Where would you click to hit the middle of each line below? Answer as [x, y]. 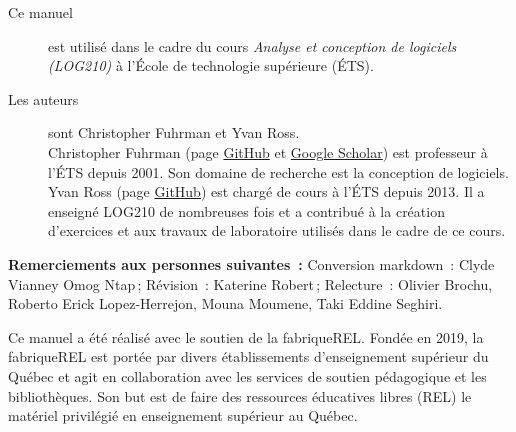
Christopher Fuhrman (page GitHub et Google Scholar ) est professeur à [268, 151]
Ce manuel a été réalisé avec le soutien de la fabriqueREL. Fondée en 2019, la [246, 336]
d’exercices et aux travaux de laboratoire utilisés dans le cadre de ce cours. [277, 230]
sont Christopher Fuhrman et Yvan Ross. [174, 132]
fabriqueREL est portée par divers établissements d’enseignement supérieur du [248, 356]
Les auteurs [43, 98]
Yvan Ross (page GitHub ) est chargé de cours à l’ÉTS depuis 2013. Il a [266, 191]
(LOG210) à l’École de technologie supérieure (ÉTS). [211, 65]
